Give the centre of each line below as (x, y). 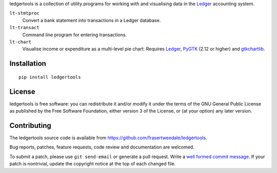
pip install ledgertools (50, 77)
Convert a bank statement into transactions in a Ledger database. (92, 20)
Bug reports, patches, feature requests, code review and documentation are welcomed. (102, 147)
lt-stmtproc (24, 13)
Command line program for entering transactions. (75, 35)
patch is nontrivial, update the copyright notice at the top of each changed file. (93, 164)
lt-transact (24, 28)
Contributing (30, 125)
